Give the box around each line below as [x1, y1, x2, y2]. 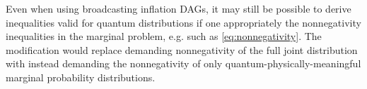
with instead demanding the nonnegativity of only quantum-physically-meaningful [6, 56, 361, 71]
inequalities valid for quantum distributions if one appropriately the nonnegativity [6, 15, 361, 29]
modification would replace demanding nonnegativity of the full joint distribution [6, 42, 358, 57]
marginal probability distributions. [6, 69, 156, 84]
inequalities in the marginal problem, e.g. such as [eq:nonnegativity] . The [6, 29, 322, 43]
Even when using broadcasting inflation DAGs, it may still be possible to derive [6, 1, 351, 15]
